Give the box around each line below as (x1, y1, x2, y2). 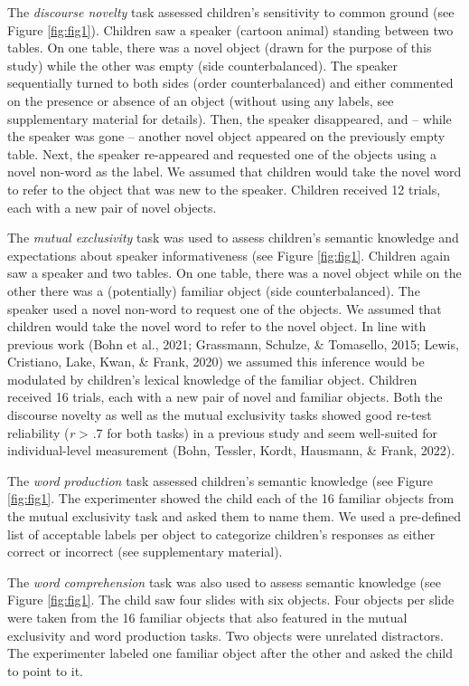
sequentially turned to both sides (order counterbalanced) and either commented (7, 73, 454, 92)
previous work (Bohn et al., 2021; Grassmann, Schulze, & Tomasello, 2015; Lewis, (7, 334, 459, 353)
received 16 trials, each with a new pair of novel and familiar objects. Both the (7, 387, 443, 406)
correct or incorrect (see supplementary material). (7, 542, 283, 561)
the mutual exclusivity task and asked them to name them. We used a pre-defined (7, 507, 461, 526)
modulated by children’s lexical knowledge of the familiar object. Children (7, 369, 417, 388)
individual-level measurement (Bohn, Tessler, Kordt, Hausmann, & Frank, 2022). (7, 441, 455, 460)
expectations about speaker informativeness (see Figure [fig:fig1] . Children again (7, 245, 450, 264)
